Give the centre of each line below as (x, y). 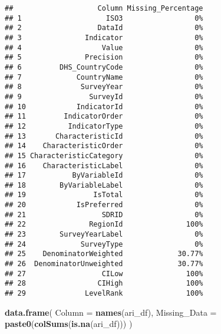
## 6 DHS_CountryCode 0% (104, 67)
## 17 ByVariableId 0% (104, 176)
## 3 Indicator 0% (104, 37)
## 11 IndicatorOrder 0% (104, 117)
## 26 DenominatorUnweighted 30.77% (104, 264)
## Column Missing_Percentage (104, 8)
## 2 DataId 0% (104, 28)
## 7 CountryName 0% (104, 77)
